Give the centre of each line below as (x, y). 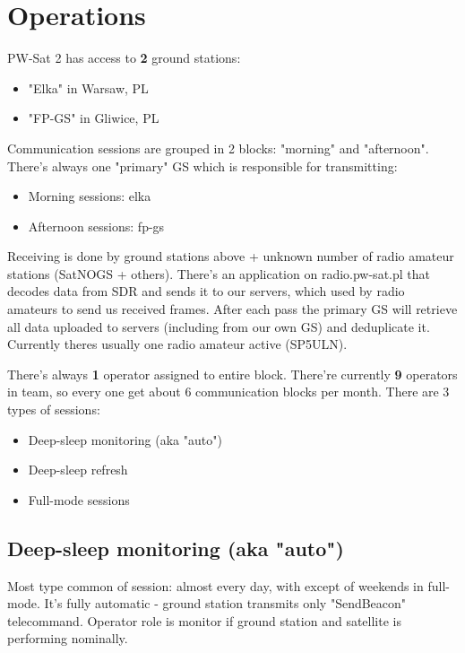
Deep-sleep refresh (78, 470)
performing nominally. (68, 638)
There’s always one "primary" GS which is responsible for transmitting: (202, 165)
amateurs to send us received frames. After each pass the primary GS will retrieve (232, 309)
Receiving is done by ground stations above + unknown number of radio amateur (231, 256)
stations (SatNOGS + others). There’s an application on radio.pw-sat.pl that (219, 273)
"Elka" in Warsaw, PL (88, 87)
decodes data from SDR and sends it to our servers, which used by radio (206, 291)
